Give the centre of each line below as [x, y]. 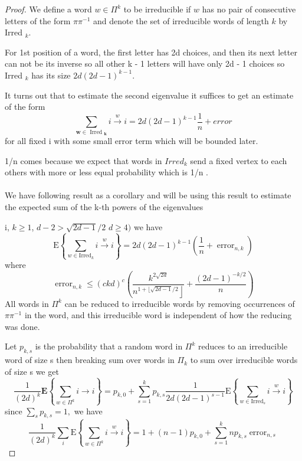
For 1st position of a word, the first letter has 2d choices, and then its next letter [151, 52]
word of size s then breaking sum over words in [90, 360]
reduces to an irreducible [243, 346]
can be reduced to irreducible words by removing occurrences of [180, 303]
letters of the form [38, 20]
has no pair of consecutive [249, 9]
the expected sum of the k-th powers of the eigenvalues [104, 206]
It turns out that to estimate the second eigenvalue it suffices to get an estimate [149, 95]
